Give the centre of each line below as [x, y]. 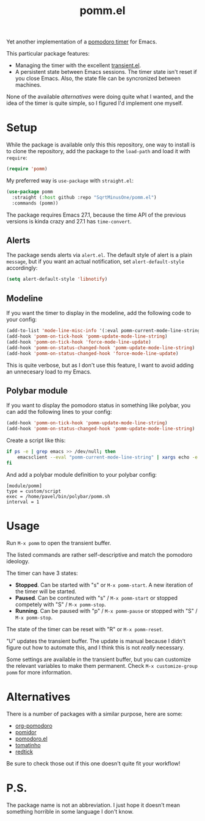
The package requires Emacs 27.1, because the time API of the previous [96, 215]
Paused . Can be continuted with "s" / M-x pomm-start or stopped [96, 598]
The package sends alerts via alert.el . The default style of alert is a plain [99, 255]
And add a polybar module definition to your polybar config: [82, 474]
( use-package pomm [30, 192]
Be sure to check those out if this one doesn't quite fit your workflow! [93, 763]
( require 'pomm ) [27, 169]
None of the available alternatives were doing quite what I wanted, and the [100, 97]
